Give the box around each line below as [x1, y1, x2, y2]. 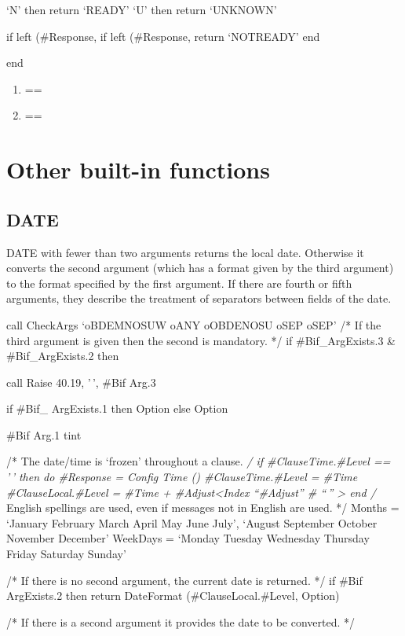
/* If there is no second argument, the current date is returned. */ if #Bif [6, 572, 363, 588]
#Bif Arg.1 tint [6, 426, 82, 443]
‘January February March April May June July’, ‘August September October [6, 514, 378, 531]
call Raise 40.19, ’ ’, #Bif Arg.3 [6, 373, 156, 390]
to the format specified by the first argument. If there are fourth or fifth [6, 274, 352, 291]
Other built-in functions [6, 153, 270, 186]
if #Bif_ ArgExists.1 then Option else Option [6, 400, 228, 417]
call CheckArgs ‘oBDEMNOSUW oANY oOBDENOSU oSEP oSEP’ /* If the [6, 316, 381, 333]
